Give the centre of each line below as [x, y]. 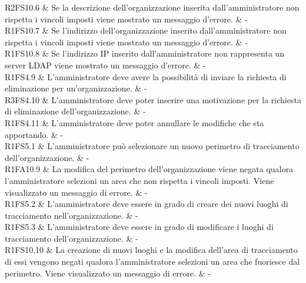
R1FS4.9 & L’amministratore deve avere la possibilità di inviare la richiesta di [146, 76]
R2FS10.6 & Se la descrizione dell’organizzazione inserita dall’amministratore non [152, 7]
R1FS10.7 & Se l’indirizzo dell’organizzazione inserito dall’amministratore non [146, 30]
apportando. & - [34, 134]
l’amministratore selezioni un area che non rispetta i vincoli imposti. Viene [139, 180]
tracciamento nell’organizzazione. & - [71, 215]
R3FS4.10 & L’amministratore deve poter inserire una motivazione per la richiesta [153, 99]
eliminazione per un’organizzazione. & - [76, 88]
